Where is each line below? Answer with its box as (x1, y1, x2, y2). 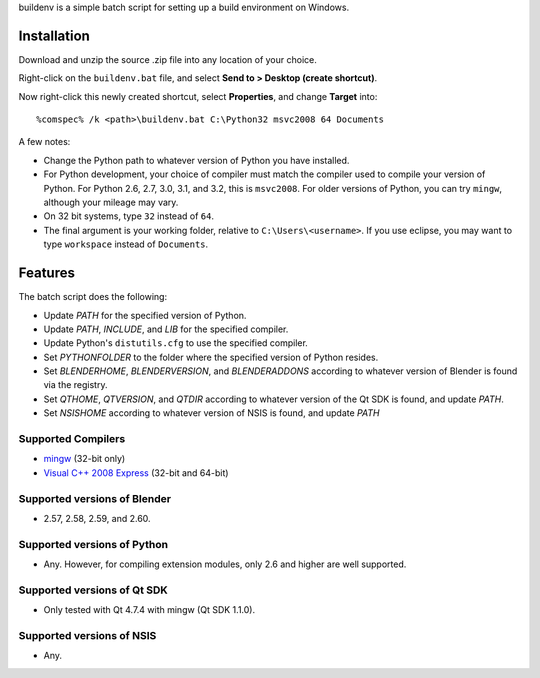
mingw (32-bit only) (43, 453, 126, 465)
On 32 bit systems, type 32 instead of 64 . (43, 210, 215, 222)
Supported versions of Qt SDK (18, 583, 169, 597)
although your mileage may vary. (43, 196, 179, 209)
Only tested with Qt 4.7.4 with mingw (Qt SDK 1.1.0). (43, 604, 255, 616)
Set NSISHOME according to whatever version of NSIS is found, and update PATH (43, 407, 380, 419)
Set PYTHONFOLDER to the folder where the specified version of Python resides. (43, 351, 379, 363)
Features (18, 265, 75, 282)
